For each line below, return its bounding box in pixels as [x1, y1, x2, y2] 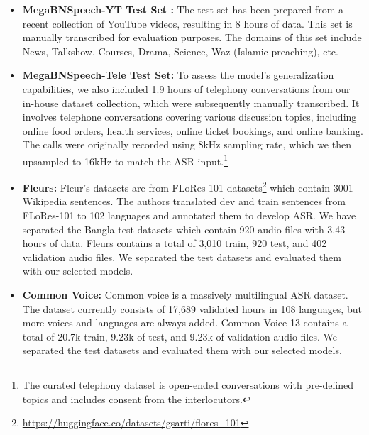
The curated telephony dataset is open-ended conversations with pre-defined [22, 377, 354, 392]
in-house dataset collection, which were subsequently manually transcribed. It [22, 95, 360, 110]
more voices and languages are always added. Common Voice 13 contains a [22, 315, 348, 330]
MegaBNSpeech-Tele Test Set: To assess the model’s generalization [22, 67, 334, 82]
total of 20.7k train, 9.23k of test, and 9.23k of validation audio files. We [22, 329, 337, 343]
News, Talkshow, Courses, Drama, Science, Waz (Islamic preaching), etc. [22, 43, 338, 58]
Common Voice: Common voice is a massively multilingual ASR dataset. [22, 287, 348, 302]
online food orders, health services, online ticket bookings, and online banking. [22, 123, 363, 138]
